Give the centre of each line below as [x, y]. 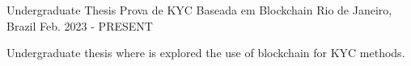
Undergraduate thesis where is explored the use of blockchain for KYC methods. [206, 53]
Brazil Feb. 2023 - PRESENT [80, 25]
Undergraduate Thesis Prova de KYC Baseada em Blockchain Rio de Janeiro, [199, 10]
